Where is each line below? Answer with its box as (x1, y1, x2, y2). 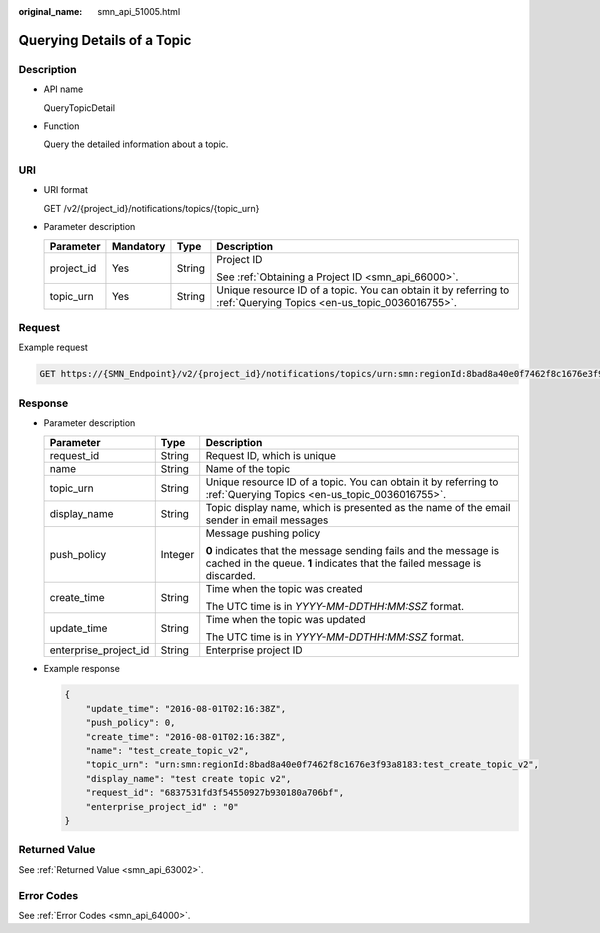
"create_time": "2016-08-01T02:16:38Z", (85, 731, 287, 742)
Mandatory (111, 239, 166, 253)
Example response (43, 662, 120, 674)
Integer (160, 547, 195, 561)
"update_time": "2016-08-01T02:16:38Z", (85, 703, 287, 714)
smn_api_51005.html (97, 6, 181, 17)
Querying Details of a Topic (18, 31, 192, 49)
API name (43, 83, 84, 95)
